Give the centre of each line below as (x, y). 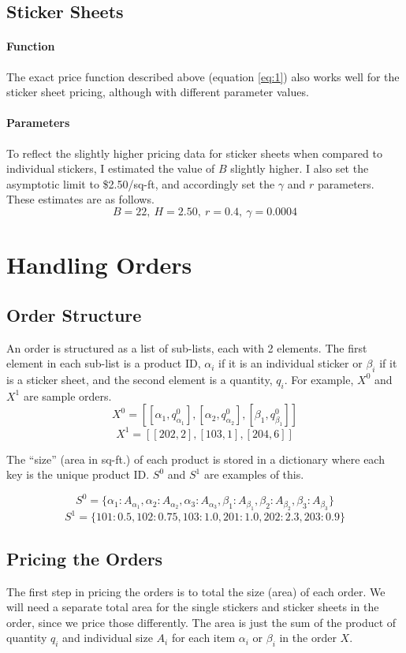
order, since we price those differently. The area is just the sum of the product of (201, 622)
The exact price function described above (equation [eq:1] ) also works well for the (203, 76)
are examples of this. (254, 474)
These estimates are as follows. (80, 199)
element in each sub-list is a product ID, (104, 363)
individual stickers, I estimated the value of (111, 168)
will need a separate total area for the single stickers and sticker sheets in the (193, 607)
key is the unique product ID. (78, 474)
